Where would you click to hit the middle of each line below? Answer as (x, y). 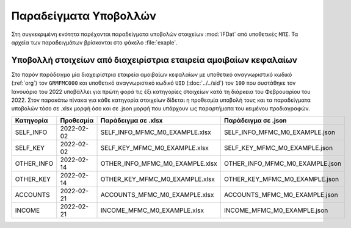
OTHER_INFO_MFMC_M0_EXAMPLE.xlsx (159, 163)
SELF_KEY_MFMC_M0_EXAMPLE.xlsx (154, 148)
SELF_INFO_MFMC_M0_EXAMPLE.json (280, 132)
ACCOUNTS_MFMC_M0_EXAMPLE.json (281, 194)
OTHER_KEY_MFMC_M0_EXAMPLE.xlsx (157, 179)
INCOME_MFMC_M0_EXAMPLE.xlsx (152, 210)
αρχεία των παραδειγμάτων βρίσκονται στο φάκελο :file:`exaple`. (95, 42)
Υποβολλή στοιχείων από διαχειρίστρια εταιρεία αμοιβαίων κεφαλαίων (154, 60)
